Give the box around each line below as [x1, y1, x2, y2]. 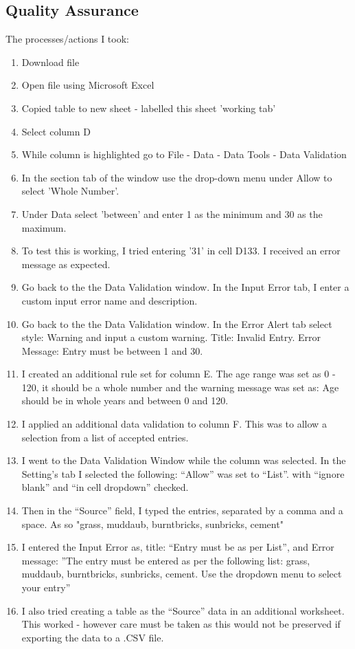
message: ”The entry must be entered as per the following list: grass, [21, 553, 310, 567]
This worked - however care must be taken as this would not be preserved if [21, 617, 341, 631]
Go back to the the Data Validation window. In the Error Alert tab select [21, 316, 332, 331]
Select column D [21, 124, 91, 138]
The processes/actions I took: [5, 32, 129, 46]
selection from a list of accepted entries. [21, 430, 189, 444]
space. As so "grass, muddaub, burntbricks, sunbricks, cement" [21, 516, 284, 531]
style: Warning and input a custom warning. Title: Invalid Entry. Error [21, 330, 321, 344]
